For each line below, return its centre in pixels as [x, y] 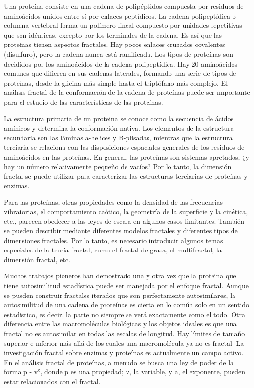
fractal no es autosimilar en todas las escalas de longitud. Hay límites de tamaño [125, 333]
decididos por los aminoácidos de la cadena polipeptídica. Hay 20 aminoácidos [121, 63]
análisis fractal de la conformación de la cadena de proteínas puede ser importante [127, 92]
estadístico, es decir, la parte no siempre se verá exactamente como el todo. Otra [125, 314]
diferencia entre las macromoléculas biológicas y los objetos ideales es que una [120, 324]
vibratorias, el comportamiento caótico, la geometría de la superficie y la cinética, [126, 211]
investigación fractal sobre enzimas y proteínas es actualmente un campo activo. [124, 353]
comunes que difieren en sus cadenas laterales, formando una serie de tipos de [120, 73]
